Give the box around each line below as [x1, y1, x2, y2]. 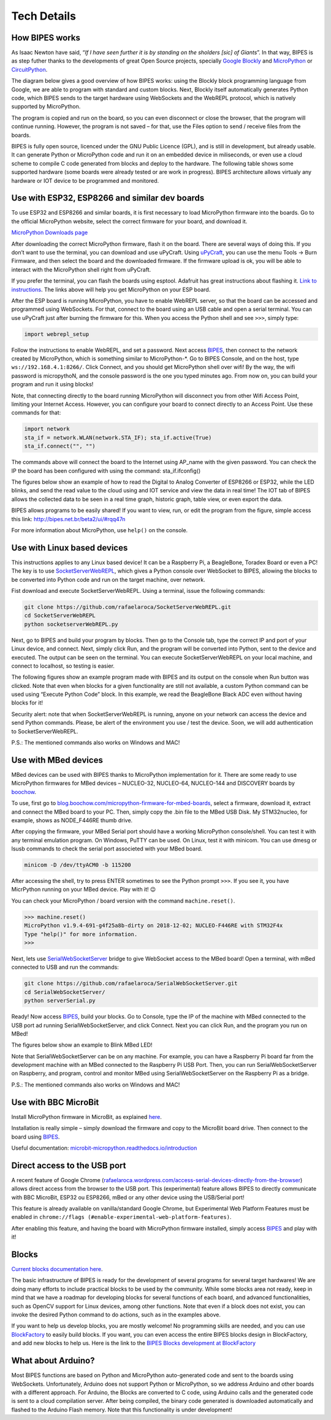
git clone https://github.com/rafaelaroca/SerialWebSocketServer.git [24, 980, 238, 987]
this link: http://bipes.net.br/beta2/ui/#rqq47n [11, 515, 126, 522]
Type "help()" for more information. [24, 931, 138, 937]
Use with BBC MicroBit [11, 1097, 99, 1107]
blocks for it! [11, 699, 43, 706]
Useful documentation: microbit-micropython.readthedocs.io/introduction [11, 1144, 197, 1151]
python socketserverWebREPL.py [24, 620, 119, 628]
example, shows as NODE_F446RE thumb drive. [11, 816, 133, 824]
